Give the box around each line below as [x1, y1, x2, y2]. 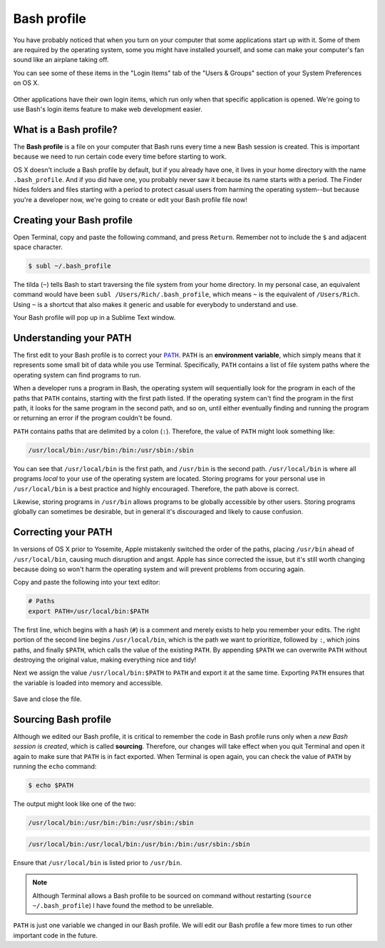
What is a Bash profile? [13, 123, 118, 136]
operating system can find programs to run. [13, 370, 141, 379]
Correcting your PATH [13, 526, 113, 538]
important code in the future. [13, 931, 98, 939]
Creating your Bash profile [13, 214, 133, 226]
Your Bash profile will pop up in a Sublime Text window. [13, 313, 176, 322]
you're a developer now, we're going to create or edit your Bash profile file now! [13, 195, 247, 203]
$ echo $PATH [28, 782, 74, 790]
